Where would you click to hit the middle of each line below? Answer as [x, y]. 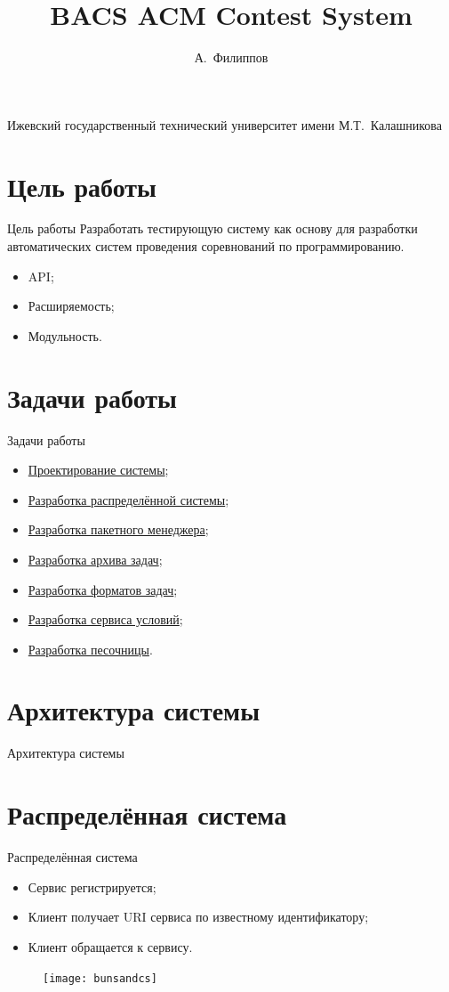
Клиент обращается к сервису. [110, 946]
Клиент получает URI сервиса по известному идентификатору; [198, 917]
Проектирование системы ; [98, 470]
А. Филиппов [231, 57]
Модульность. [65, 335]
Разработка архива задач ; [95, 559]
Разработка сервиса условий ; [105, 619]
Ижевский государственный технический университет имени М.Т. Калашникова [224, 124]
